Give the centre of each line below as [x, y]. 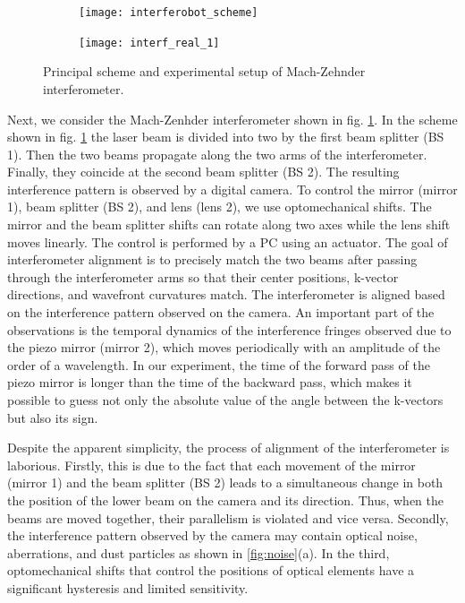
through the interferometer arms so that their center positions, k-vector [203, 276]
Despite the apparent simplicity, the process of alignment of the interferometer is [228, 448]
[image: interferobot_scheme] [169, 13]
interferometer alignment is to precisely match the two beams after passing [212, 259]
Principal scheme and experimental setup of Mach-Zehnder [204, 71]
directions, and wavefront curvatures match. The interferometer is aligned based [226, 294]
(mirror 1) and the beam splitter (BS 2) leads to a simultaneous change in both [225, 482]
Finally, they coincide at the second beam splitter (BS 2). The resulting [203, 172]
